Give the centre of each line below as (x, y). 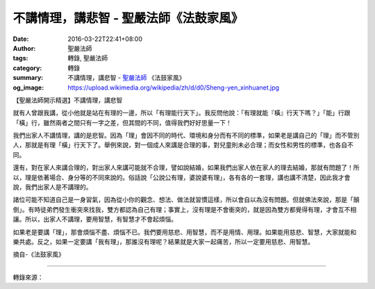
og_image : (28, 88)
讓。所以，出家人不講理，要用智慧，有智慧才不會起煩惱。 (95, 220)
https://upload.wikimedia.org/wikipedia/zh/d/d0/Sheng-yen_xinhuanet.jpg (174, 88)
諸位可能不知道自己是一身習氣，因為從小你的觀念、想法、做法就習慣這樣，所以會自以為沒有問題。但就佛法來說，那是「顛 (186, 200)
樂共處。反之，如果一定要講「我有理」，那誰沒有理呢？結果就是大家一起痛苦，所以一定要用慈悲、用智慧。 (163, 241)
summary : (28, 78)
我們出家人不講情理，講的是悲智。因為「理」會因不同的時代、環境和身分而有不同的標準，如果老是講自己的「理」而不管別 (186, 135)
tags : (20, 58)
